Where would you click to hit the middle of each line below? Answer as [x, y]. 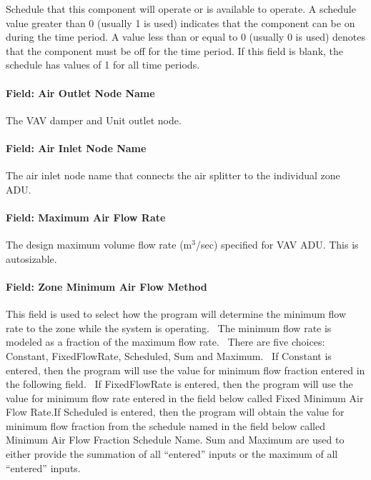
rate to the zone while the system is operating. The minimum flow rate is [169, 327]
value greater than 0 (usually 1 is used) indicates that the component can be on [180, 22]
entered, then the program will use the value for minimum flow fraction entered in [185, 370]
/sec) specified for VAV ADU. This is [277, 245]
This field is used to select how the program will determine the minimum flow [176, 314]
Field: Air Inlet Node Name [76, 147]
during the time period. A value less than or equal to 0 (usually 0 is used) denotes [186, 37]
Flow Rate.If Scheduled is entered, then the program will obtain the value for [175, 412]
